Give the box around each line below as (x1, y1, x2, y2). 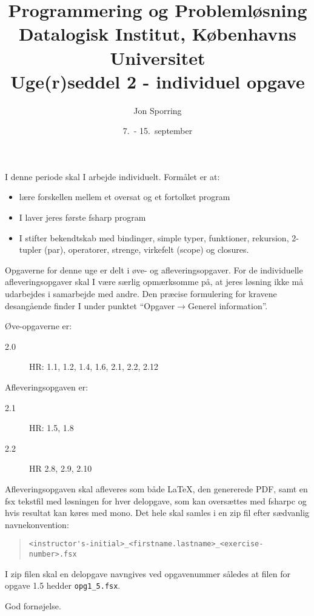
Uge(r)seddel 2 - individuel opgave (10, 69, 305, 93)
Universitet (110, 45, 205, 70)
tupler (19, 243, 42, 256)
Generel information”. (187, 299, 268, 312)
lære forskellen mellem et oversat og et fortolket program (19, 190, 230, 203)
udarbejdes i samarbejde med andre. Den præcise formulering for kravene (5, 287, 277, 300)
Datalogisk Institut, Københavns (19, 21, 296, 46)
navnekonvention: (5, 518, 69, 531)
